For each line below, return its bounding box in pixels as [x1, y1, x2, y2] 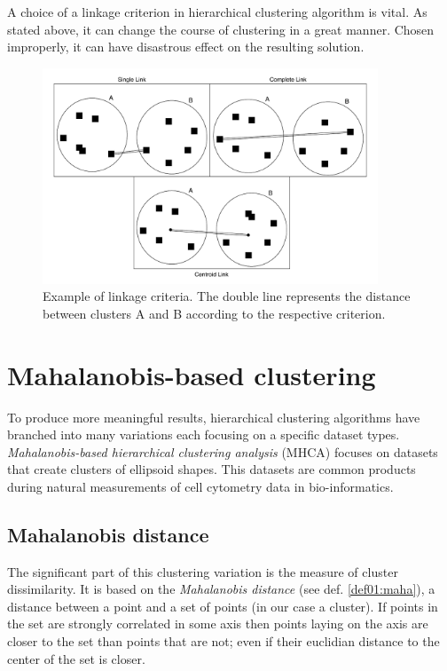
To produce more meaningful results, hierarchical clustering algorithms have [7, 407, 420, 426]
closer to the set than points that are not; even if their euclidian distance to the [7, 632, 440, 651]
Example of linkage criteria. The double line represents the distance [43, 287, 411, 305]
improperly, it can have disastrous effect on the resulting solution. [7, 37, 365, 56]
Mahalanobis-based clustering [7, 356, 376, 392]
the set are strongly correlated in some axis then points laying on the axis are [7, 614, 428, 633]
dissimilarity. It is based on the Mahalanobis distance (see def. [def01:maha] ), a [7, 580, 435, 598]
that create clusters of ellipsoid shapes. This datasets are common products [7, 460, 416, 478]
